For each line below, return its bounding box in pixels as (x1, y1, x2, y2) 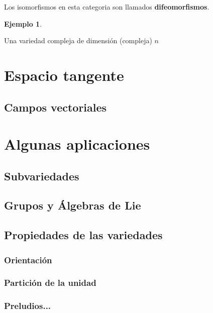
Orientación (4, 253, 52, 266)
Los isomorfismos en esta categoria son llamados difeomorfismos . (4, 2, 209, 12)
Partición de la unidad (4, 276, 96, 289)
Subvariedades (4, 168, 79, 183)
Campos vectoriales (4, 99, 107, 115)
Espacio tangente (4, 64, 124, 85)
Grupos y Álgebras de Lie (4, 197, 141, 213)
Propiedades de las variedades (4, 227, 163, 243)
